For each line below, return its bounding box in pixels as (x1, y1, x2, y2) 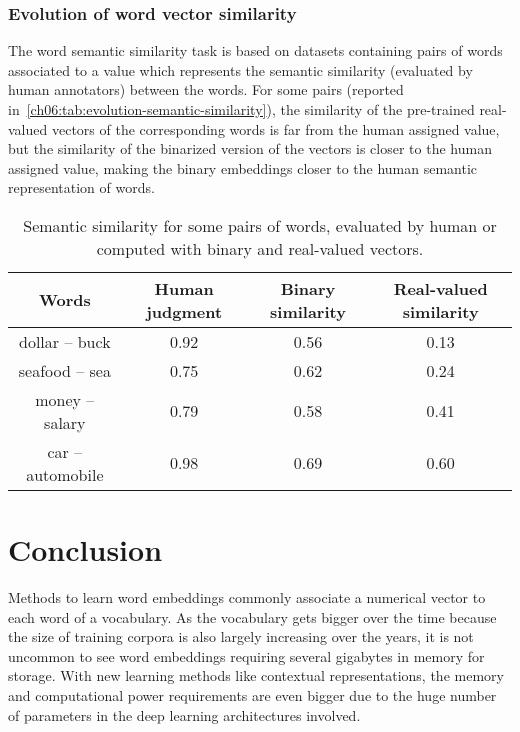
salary (44, 410, 86, 434)
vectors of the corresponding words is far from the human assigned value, (51, 118, 500, 139)
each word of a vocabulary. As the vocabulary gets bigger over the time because (8, 606, 497, 627)
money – (35, 387, 95, 411)
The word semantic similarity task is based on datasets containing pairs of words (8, 40, 503, 61)
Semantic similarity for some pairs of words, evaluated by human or (23, 213, 497, 237)
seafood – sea (18, 358, 111, 382)
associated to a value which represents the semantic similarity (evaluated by (8, 59, 473, 80)
